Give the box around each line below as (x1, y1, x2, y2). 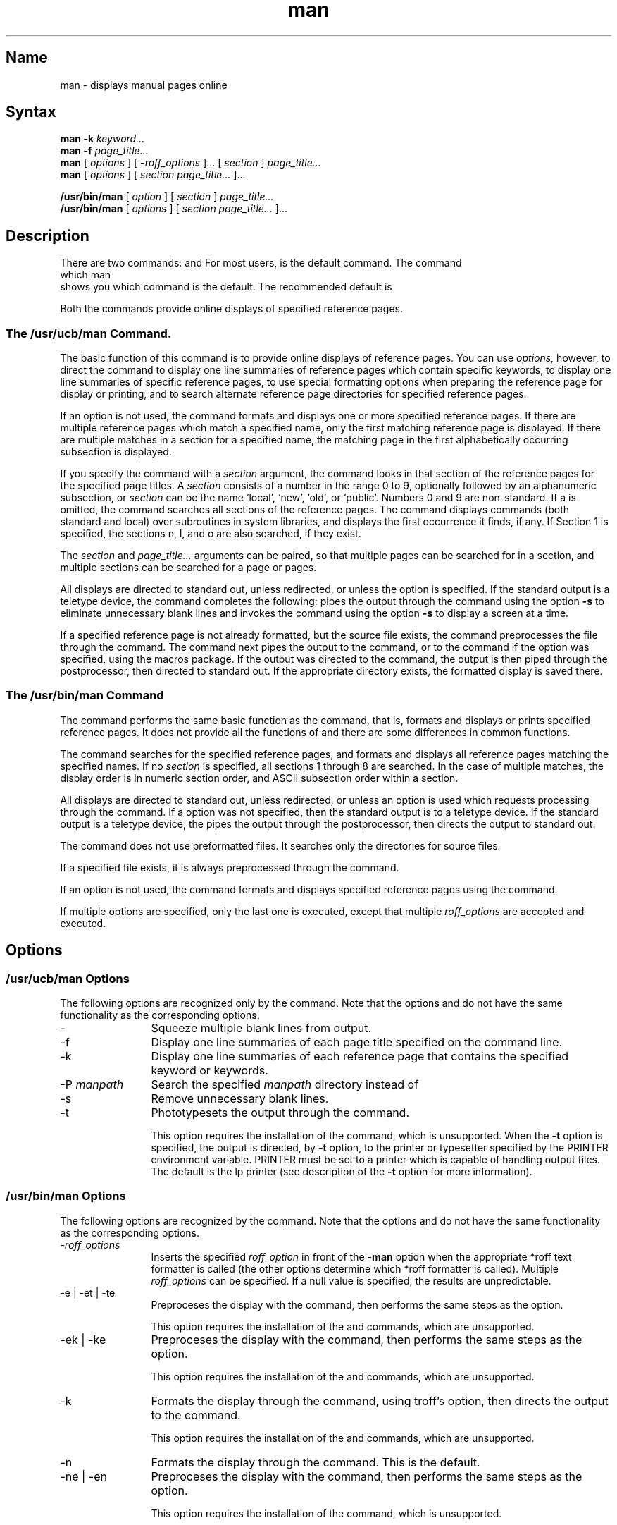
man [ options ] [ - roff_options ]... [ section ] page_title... (60, 157, 321, 169)
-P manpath (60, 1077, 124, 1091)
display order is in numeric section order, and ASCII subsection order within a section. (60, 771, 459, 784)
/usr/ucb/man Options (6, 971, 130, 986)
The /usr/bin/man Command (6, 688, 164, 703)
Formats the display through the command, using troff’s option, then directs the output (151, 1393, 609, 1408)
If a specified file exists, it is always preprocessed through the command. (60, 861, 399, 874)
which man (60, 269, 111, 281)
